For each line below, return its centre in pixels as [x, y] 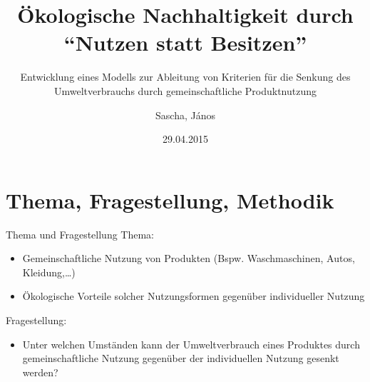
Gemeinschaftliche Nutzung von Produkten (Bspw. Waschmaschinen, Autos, [189, 258]
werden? [40, 372]
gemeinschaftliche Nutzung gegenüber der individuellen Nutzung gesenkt [181, 358]
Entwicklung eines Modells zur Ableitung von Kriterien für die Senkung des [185, 77]
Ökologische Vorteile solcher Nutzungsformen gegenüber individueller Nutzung [194, 296]
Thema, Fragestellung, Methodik [170, 200]
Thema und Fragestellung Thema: [80, 234]
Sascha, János [185, 115]
